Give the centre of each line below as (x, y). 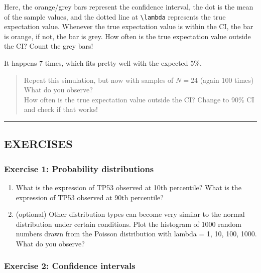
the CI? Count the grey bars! (49, 46)
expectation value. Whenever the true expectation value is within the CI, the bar (129, 26)
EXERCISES (38, 144)
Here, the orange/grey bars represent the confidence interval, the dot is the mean (129, 7)
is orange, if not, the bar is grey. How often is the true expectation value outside (127, 36)
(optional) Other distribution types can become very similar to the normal (130, 214)
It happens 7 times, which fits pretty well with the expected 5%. (103, 63)
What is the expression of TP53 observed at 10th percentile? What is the (128, 187)
